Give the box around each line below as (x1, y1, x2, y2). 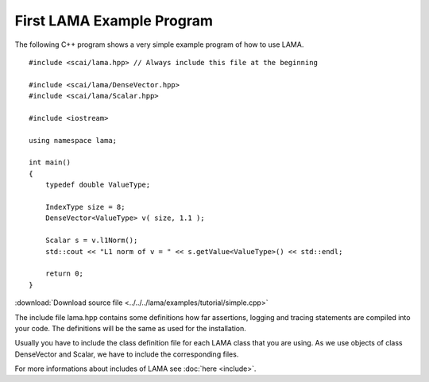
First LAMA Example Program (14, 12, 214, 29)
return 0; (44, 269, 83, 278)
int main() (29, 158, 71, 167)
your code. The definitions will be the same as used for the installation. (14, 323, 246, 333)
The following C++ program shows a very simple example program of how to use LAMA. (14, 40, 304, 49)
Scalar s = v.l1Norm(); (44, 236, 138, 245)
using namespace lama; (29, 136, 118, 145)
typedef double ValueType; (44, 180, 151, 190)
